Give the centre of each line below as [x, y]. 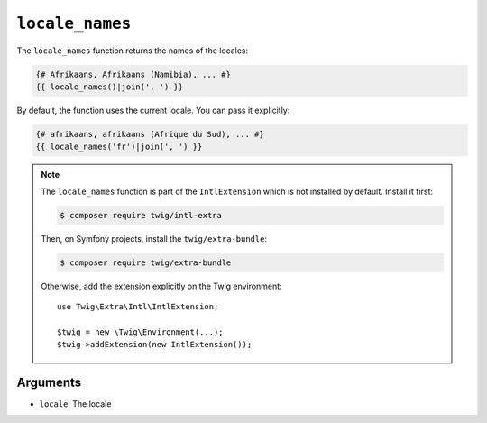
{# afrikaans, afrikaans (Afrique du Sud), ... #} [150, 134]
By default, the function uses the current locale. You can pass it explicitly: [153, 110]
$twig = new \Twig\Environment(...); [141, 332]
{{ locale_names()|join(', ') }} [110, 87]
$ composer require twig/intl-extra [141, 215]
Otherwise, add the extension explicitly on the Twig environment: [162, 286]
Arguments [49, 382]
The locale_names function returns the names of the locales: [133, 51]
